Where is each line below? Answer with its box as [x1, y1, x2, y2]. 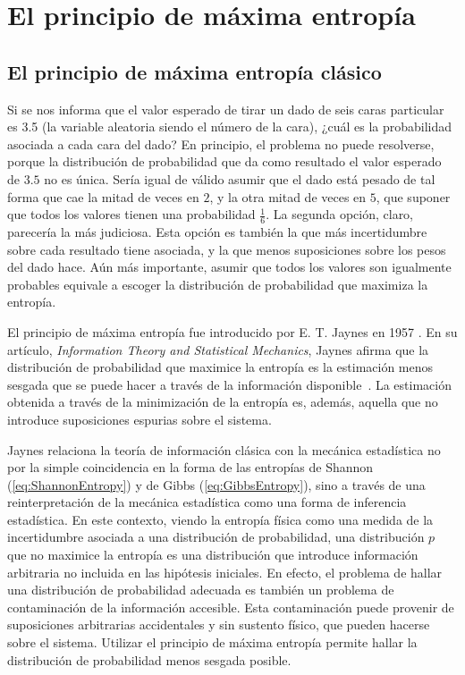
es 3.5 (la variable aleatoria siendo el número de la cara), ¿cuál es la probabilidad [7, 117, 452, 136]
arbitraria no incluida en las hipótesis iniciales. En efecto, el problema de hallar [7, 562, 443, 581]
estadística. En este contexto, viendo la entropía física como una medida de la [7, 510, 434, 528]
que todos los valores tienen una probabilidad [7, 205, 256, 224]
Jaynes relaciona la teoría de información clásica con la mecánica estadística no [7, 440, 441, 459]
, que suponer [376, 187, 451, 206]
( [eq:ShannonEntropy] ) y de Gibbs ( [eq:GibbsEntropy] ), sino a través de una [7, 475, 426, 494]
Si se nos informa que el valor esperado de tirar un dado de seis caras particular [7, 99, 444, 118]
